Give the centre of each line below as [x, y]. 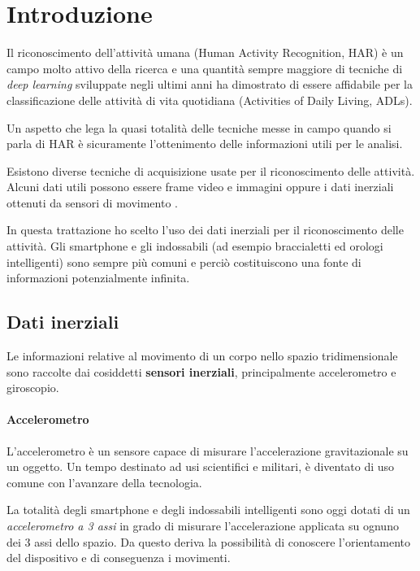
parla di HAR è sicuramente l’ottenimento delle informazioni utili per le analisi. [205, 144]
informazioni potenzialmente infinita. [98, 278]
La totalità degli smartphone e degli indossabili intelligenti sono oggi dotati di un [208, 510]
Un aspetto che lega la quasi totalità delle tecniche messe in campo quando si [199, 127]
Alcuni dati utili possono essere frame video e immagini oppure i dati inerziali [200, 187]
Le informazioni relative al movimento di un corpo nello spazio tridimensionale [202, 356]
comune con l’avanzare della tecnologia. [104, 482]
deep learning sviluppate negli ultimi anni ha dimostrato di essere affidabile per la [210, 84]
